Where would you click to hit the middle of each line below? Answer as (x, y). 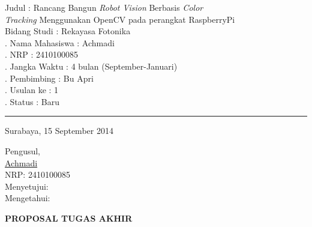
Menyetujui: (27, 186)
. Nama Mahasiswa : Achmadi (60, 42)
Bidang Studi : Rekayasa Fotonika (68, 31)
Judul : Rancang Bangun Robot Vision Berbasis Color (104, 7)
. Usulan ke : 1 (32, 90)
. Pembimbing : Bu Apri (49, 78)
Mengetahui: (28, 198)
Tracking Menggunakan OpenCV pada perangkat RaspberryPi (120, 19)
